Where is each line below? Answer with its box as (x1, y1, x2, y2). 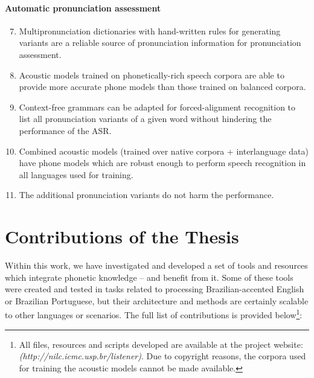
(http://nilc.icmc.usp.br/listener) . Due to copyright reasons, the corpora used (19, 350, 306, 362)
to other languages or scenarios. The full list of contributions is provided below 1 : (5, 307, 303, 321)
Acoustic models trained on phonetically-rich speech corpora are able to (19, 68, 284, 81)
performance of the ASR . (19, 124, 112, 136)
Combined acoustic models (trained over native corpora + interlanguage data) (19, 144, 309, 157)
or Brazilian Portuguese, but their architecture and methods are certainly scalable (5, 294, 309, 307)
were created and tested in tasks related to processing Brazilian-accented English (5, 283, 304, 295)
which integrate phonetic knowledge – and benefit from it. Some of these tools (5, 271, 293, 283)
